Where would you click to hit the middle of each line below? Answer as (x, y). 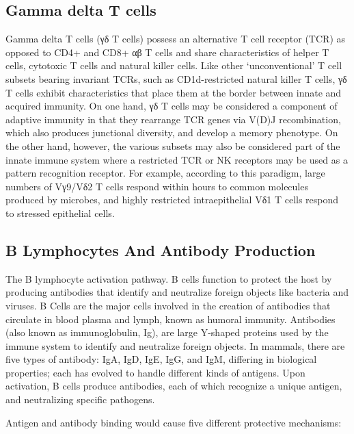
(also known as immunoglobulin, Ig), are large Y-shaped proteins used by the (167, 332)
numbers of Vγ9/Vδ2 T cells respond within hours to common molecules (157, 186)
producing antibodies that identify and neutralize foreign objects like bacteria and (177, 292)
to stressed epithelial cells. (60, 213)
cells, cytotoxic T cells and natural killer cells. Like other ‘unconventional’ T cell (174, 65)
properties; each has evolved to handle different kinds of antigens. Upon (155, 372)
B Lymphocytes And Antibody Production (161, 250)
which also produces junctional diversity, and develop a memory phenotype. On (172, 132)
